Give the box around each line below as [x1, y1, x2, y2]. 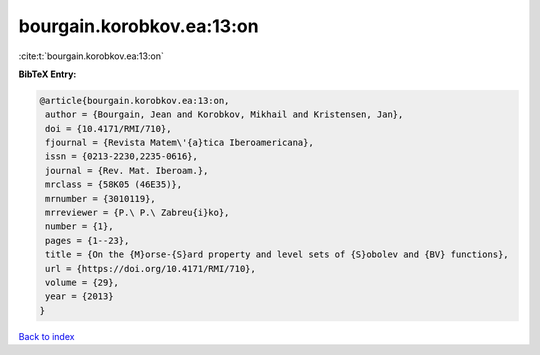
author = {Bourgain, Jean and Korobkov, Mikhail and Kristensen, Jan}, [45, 109, 404, 120]
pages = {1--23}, [45, 235, 130, 246]
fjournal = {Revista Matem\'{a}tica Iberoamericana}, [45, 137, 314, 149]
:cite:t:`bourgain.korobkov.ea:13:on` [18, 50, 164, 62]
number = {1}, [45, 221, 114, 232]
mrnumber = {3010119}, [45, 193, 157, 204]
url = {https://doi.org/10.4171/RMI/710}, [45, 263, 257, 274]
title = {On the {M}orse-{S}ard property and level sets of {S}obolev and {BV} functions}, [45, 249, 509, 260]
